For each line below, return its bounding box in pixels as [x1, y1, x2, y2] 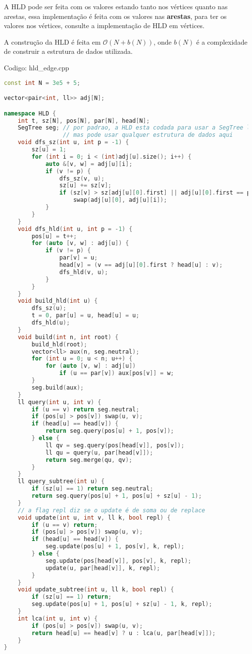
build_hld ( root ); [31, 341, 87, 348]
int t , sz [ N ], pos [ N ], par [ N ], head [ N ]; [17, 117, 150, 124]
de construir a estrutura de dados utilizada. [4, 46, 133, 56]
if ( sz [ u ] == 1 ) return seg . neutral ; [31, 485, 154, 492]
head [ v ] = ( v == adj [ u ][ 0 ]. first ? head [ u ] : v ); [59, 262, 223, 268]
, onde [153, 36, 172, 47]
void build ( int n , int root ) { [17, 333, 119, 341]
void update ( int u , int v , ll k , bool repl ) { [17, 514, 171, 521]
